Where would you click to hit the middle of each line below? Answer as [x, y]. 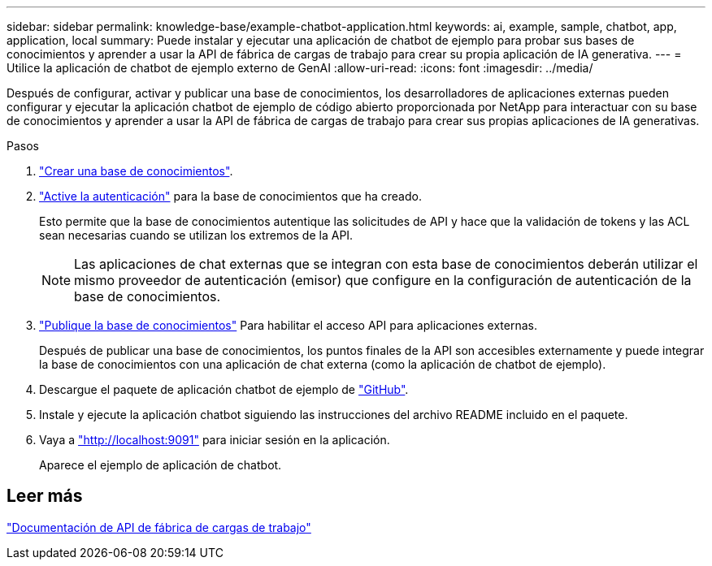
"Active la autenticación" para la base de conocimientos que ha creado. [230, 196]
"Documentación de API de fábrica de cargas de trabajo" [159, 527]
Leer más [45, 496]
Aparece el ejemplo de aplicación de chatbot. [161, 465]
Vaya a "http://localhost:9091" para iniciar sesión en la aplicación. [215, 440]
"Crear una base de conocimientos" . [136, 171]
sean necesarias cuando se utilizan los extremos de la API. [196, 235]
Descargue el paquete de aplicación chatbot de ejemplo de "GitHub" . [224, 389]
